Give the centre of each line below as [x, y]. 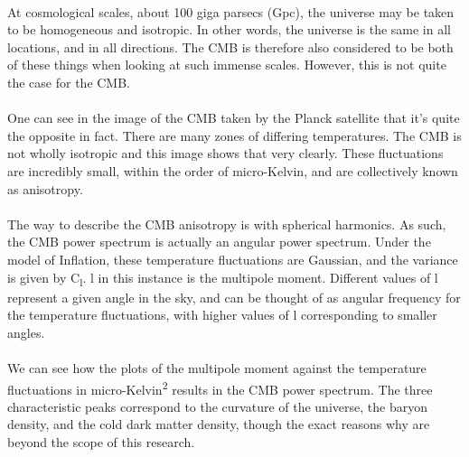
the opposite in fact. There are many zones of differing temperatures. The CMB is [234, 135]
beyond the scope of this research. [101, 442]
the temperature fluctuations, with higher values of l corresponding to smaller [222, 315]
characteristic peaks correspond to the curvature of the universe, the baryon [217, 406]
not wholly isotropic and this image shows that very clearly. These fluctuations [225, 153]
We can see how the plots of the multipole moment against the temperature [217, 368]
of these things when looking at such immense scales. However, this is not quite [227, 65]
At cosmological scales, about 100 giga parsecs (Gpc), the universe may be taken [231, 11]
